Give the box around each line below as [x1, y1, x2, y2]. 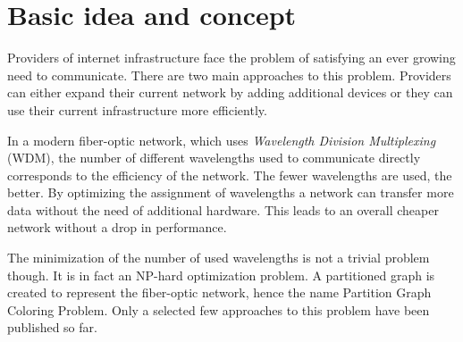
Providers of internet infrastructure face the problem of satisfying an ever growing [7, 48, 456, 67]
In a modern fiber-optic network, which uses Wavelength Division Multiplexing [7, 130, 436, 149]
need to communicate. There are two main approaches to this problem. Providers [7, 65, 451, 84]
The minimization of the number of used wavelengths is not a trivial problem [7, 248, 430, 267]
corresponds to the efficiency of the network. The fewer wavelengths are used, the [7, 165, 452, 184]
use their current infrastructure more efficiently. [7, 100, 267, 119]
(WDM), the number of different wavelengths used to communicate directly [7, 148, 421, 167]
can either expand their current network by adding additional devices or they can [7, 83, 453, 102]
